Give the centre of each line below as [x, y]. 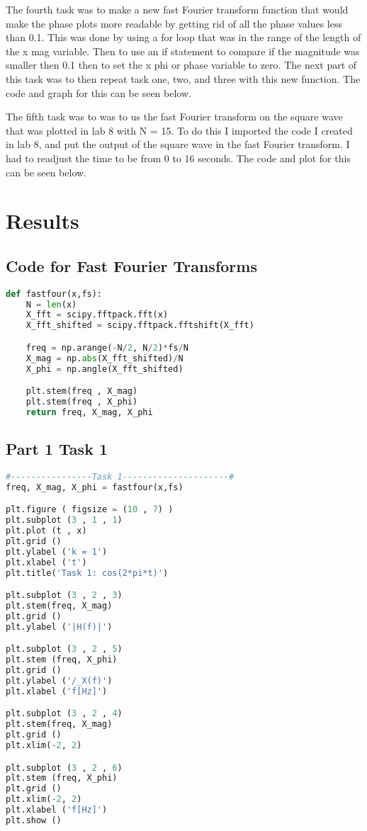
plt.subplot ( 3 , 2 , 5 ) [64, 649]
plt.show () [34, 820]
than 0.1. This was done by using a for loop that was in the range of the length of [183, 37]
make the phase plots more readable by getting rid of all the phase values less [174, 23]
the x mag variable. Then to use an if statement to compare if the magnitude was [183, 51]
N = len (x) [51, 304]
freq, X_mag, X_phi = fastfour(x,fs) [95, 487]
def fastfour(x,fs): [54, 294]
